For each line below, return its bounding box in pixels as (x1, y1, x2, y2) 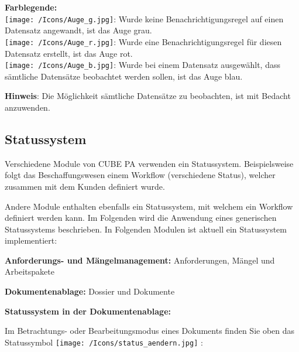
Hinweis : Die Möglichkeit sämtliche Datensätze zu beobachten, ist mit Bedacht (5, 90, 291, 102)
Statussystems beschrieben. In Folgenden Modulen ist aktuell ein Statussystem (5, 223, 287, 235)
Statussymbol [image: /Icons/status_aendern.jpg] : (5, 336, 203, 348)
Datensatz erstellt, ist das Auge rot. (5, 47, 133, 59)
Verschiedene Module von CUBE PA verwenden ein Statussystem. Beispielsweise (5, 157, 294, 169)
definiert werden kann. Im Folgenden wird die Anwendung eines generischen (5, 211, 277, 224)
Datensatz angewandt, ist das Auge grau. (5, 24, 152, 36)
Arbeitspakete (5, 265, 54, 278)
